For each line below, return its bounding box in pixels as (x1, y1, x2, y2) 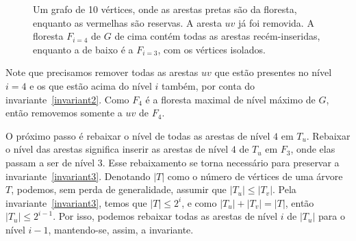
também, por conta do (161, 78, 255, 92)
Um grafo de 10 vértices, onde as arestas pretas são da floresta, (33, 2, 297, 16)
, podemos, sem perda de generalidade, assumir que (11, 182, 227, 196)
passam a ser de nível (5, 155, 95, 169)
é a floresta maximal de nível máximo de (145, 92, 316, 106)
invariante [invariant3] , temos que (5, 195, 147, 210)
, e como (181, 195, 217, 210)
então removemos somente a (5, 105, 123, 120)
